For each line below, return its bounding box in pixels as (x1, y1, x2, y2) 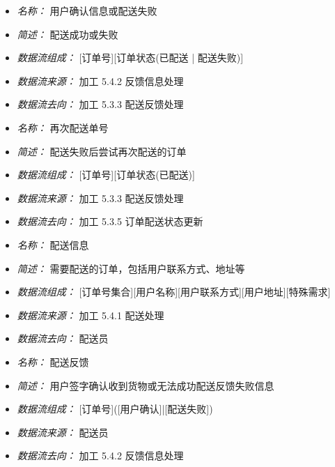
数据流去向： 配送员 (17, 331, 109, 346)
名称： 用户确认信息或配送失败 (17, 3, 157, 17)
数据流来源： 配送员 (17, 424, 109, 439)
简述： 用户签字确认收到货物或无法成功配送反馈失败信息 (17, 378, 274, 392)
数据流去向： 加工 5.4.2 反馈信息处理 (17, 448, 184, 463)
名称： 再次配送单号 (17, 120, 109, 135)
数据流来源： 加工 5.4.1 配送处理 (17, 307, 164, 322)
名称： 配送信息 (17, 237, 89, 252)
